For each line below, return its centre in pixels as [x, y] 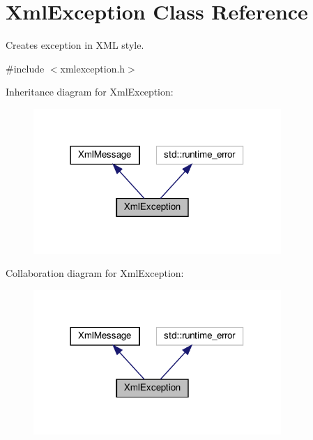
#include [25, 68]
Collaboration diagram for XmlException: [95, 273]
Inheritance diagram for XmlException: [90, 92]
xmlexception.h [93, 68]
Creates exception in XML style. [75, 45]
